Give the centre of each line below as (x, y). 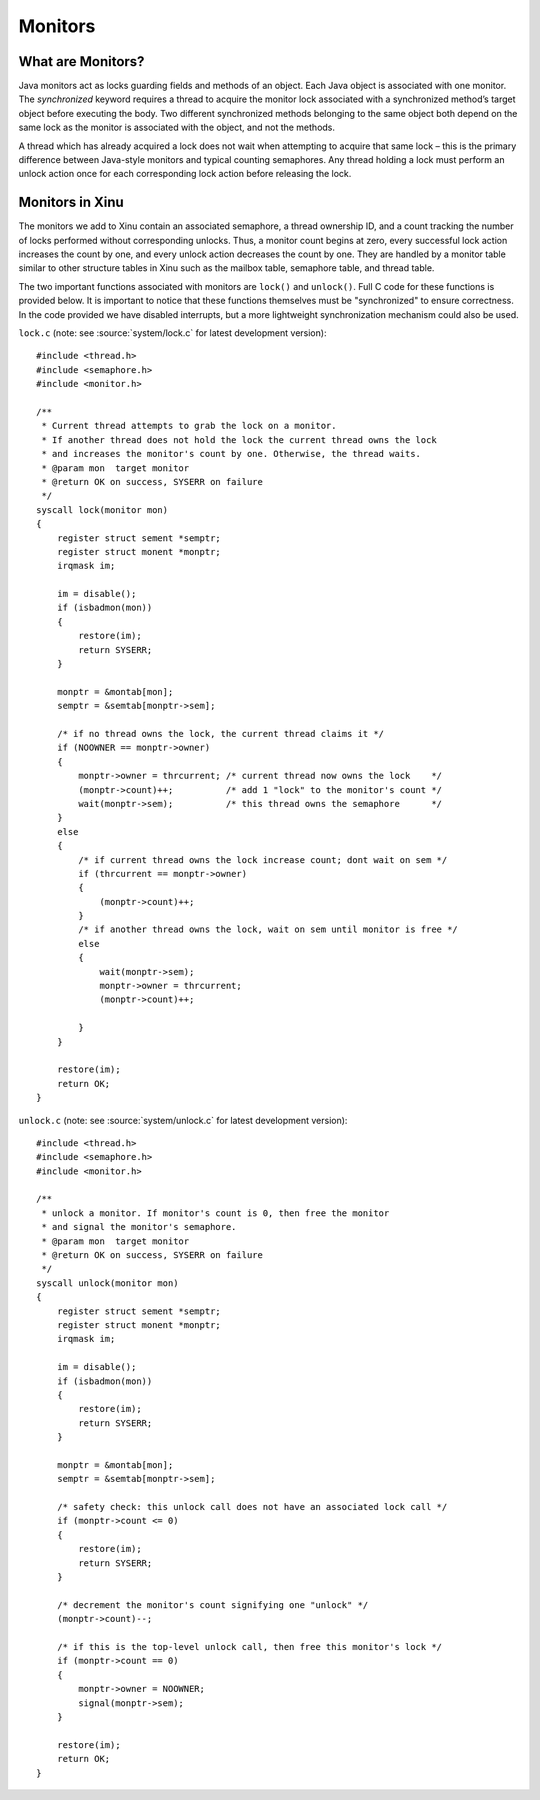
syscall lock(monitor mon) (102, 509)
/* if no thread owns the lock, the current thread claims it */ (220, 733)
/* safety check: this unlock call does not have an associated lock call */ (252, 1507)
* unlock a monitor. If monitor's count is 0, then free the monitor (215, 1213)
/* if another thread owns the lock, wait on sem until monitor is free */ (268, 929)
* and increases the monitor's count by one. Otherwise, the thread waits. (231, 454)
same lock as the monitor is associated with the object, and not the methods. (176, 127)
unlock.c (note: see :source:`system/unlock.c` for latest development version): (183, 1120)
